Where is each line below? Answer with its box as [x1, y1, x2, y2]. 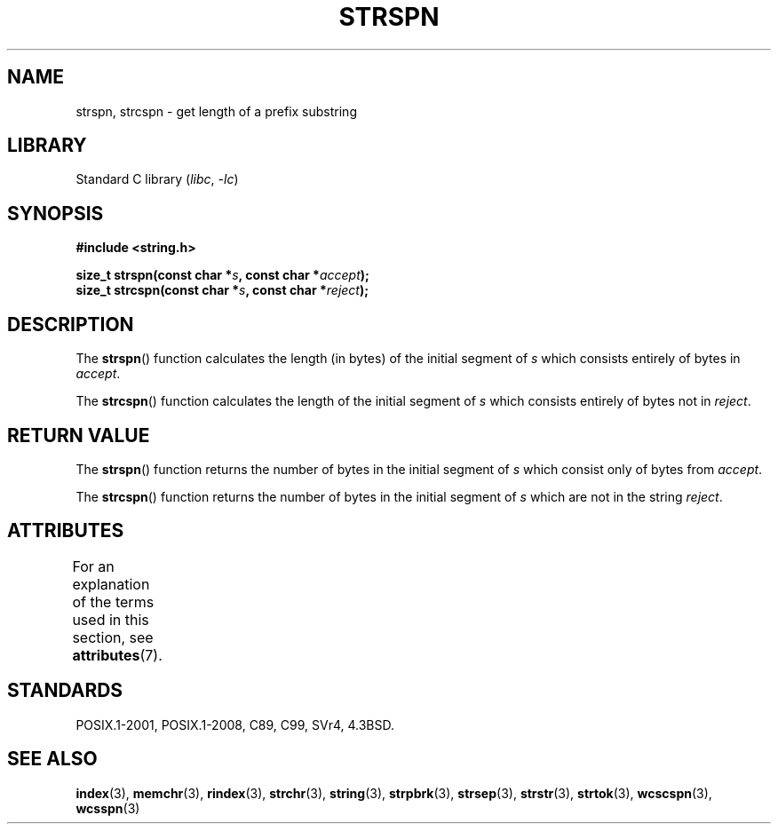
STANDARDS [7, 679, 123, 702]
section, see [72, 628, 154, 646]
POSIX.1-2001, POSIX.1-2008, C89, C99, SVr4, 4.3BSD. [75, 716, 395, 732]
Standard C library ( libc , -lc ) [75, 171, 239, 187]
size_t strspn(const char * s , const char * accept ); [75, 267, 369, 283]
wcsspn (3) [75, 800, 140, 816]
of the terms [72, 592, 155, 611]
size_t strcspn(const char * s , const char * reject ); [75, 282, 369, 298]
